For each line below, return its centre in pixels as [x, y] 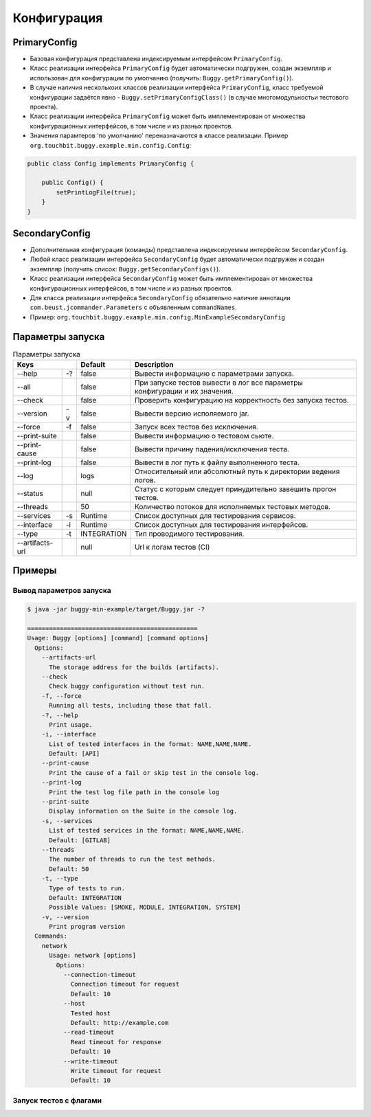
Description [154, 365]
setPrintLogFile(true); [96, 192]
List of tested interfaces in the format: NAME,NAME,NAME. [150, 744]
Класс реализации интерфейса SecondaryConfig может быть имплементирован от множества [171, 279]
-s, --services [67, 821]
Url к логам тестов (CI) [172, 548]
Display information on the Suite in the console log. [143, 811]
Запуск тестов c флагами [57, 1101]
